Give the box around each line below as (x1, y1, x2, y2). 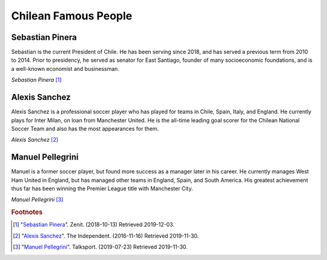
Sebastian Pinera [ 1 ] (11, 76, 62, 84)
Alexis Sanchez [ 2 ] (11, 136, 59, 144)
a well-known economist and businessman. (11, 65, 119, 72)
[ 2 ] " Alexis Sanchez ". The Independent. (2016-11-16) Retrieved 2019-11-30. (13, 232, 199, 239)
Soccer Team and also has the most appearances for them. (11, 125, 159, 132)
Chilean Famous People (11, 9, 133, 22)
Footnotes (11, 208, 43, 216)
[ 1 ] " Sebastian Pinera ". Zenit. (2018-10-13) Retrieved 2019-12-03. (13, 221, 175, 228)
